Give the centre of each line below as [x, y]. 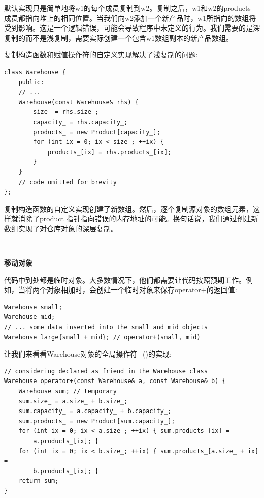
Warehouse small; [33, 307]
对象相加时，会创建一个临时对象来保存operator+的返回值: [142, 290]
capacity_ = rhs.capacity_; [80, 122]
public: [31, 82]
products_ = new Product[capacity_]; [97, 132]
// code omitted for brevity [68, 182]
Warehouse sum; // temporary [68, 391]
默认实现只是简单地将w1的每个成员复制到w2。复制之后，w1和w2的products [127, 8]
